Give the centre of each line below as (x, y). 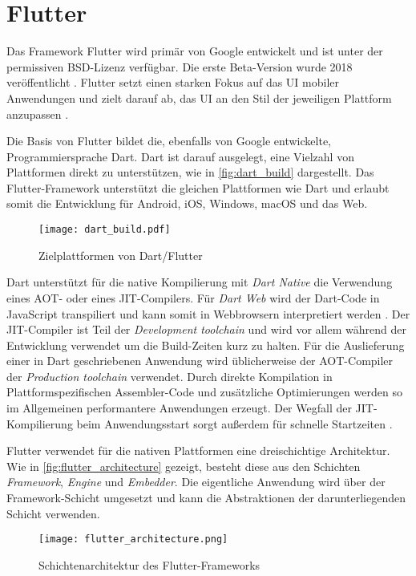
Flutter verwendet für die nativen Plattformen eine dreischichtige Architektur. (198, 450)
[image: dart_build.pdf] (105, 230)
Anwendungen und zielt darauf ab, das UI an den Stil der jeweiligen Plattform (199, 97)
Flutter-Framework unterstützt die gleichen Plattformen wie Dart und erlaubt (198, 187)
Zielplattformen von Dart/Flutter (121, 255)
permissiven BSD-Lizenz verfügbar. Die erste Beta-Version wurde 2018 (180, 66)
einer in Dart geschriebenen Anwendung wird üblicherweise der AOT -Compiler (200, 361)
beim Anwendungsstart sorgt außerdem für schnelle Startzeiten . (234, 423)
